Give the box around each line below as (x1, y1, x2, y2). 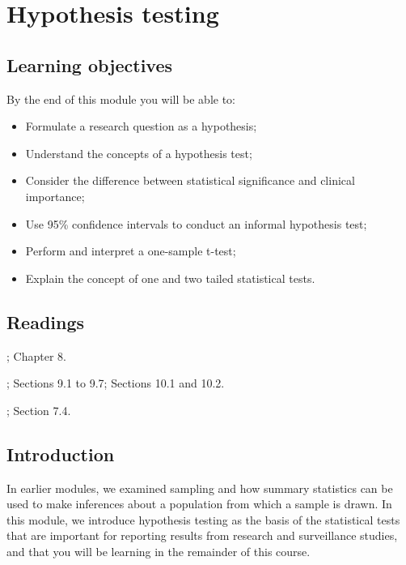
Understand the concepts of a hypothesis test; (25, 144, 252, 161)
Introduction (6, 441, 115, 466)
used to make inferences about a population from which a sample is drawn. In (6, 495, 392, 512)
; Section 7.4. (6, 401, 71, 418)
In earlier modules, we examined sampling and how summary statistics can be (6, 479, 393, 496)
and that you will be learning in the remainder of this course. (6, 542, 311, 559)
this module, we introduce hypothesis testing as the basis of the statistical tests (6, 511, 400, 528)
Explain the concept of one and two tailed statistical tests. (25, 269, 315, 286)
